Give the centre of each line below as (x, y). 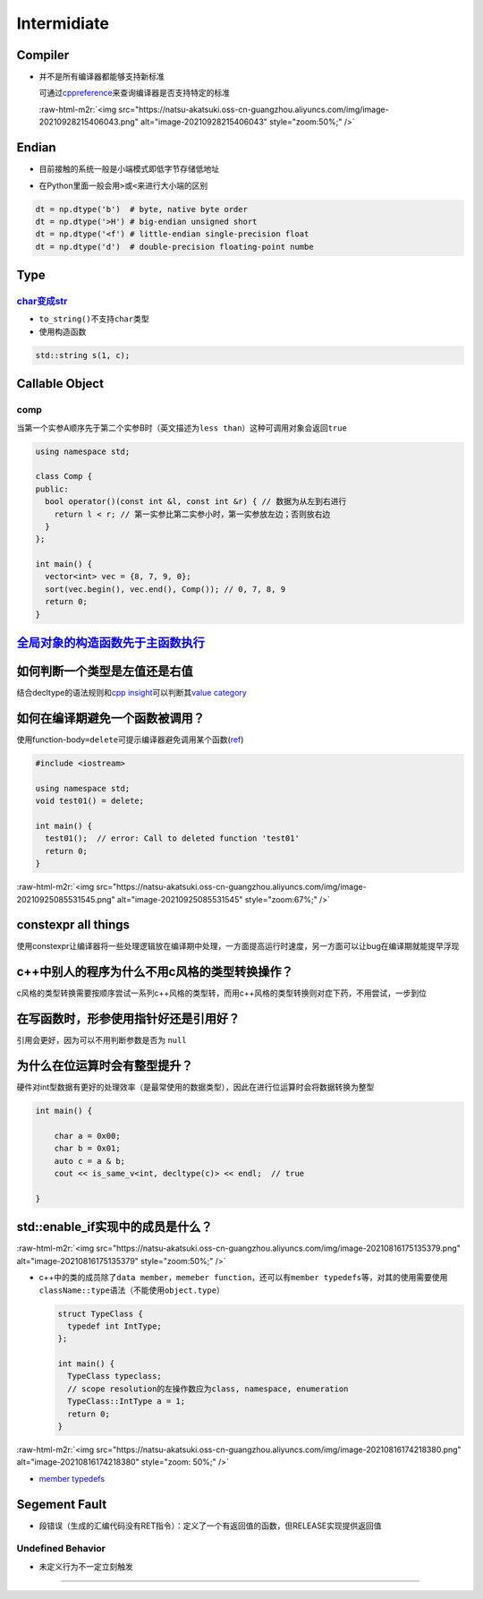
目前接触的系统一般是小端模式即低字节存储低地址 (129, 169)
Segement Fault (62, 1504)
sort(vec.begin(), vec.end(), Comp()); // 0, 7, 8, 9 (165, 589)
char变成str (42, 302)
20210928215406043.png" (89, 122)
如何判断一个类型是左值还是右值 (105, 671)
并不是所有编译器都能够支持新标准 (102, 77)
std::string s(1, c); (83, 355)
